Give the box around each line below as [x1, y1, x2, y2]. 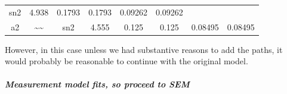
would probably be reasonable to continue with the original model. [5, 55, 248, 67]
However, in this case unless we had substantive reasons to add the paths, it [5, 43, 283, 55]
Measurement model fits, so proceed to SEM [5, 78, 190, 90]
